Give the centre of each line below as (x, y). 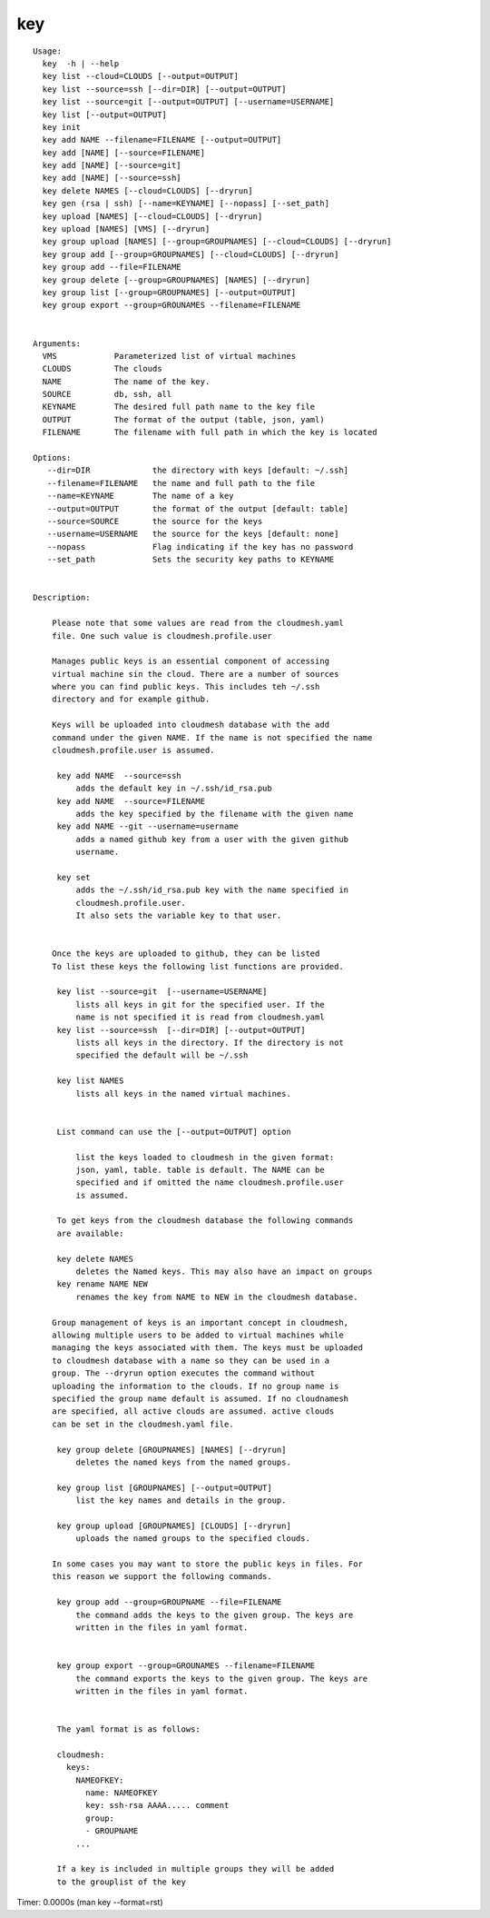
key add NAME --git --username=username (148, 826)
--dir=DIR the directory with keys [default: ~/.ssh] (198, 471)
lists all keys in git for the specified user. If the (201, 1004)
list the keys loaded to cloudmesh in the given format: (205, 1157)
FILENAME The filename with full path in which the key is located (210, 432)
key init (62, 127)
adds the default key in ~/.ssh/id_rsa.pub (174, 789)
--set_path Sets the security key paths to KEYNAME (191, 560)
